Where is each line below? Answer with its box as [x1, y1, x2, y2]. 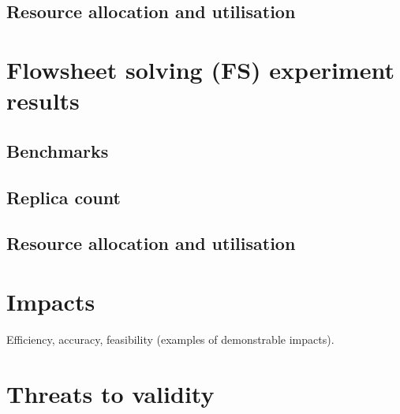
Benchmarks [6, 138, 109, 162]
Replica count [6, 185, 121, 209]
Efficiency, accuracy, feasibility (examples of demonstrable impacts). [6, 330, 335, 347]
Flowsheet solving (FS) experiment [6, 53, 394, 85]
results [6, 84, 80, 117]
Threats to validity [6, 377, 215, 409]
